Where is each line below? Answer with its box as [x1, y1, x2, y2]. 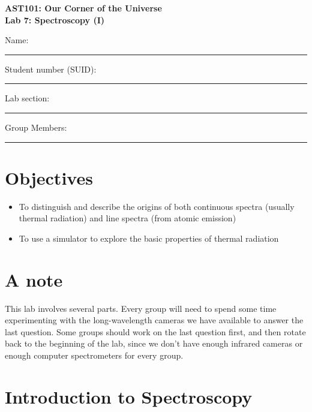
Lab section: [5, 92, 50, 104]
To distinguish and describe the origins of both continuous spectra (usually [19, 200, 295, 212]
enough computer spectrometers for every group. [5, 348, 184, 361]
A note [5, 267, 63, 291]
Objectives [5, 165, 93, 190]
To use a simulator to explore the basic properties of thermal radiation [19, 231, 279, 244]
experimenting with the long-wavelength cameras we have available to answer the [5, 314, 304, 326]
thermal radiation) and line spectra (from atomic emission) [19, 212, 236, 224]
